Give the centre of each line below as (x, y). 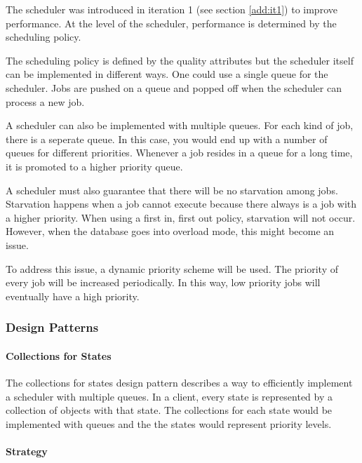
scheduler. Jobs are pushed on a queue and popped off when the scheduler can (174, 87)
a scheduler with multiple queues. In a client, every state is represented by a (169, 396)
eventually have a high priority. (73, 296)
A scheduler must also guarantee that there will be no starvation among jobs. (172, 190)
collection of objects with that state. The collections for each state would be (169, 410)
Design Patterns (52, 327)
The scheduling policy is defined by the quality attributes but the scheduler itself (180, 60)
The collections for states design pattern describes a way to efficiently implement (179, 382)
